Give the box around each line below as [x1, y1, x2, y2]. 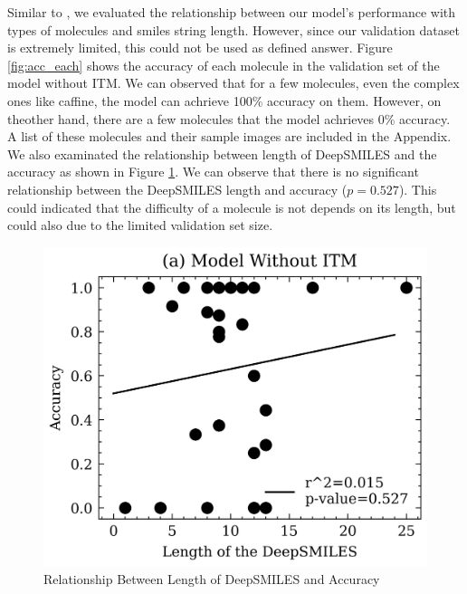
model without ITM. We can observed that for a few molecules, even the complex [7, 73, 460, 92]
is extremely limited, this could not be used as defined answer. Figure [7, 38, 393, 57]
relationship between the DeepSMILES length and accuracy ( [7, 179, 348, 198]
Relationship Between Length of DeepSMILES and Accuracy [43, 569, 380, 588]
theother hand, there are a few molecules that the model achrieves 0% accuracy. [7, 109, 451, 128]
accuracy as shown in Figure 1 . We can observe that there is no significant [7, 162, 419, 181]
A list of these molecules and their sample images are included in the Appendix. [7, 127, 452, 146]
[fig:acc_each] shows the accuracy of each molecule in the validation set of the [7, 55, 440, 74]
